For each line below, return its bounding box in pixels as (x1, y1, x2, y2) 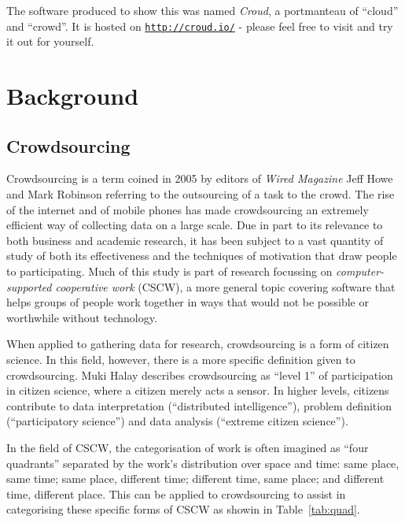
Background (6, 80, 139, 112)
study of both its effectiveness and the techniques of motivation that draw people (6, 247, 397, 264)
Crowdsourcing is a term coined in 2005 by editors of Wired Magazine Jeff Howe (6, 170, 393, 187)
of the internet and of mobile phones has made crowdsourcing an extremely (6, 201, 369, 217)
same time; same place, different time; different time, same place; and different (6, 470, 385, 487)
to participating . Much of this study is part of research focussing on (6, 262, 333, 279)
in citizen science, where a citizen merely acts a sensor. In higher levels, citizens (6, 382, 389, 399)
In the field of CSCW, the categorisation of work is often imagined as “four (6, 439, 369, 455)
